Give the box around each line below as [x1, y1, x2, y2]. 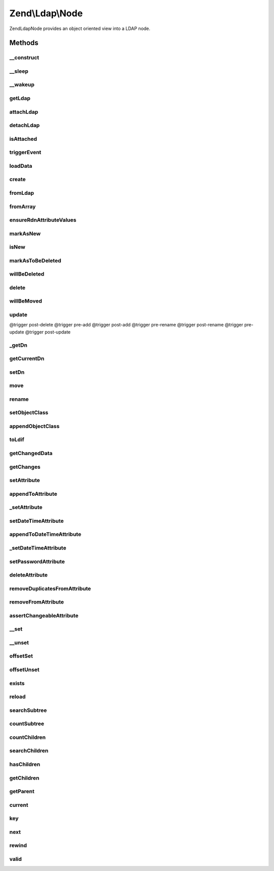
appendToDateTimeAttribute [9, 531, 81, 538]
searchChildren [9, 747, 49, 755]
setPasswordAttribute [9, 558, 65, 565]
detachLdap [9, 122, 40, 129]
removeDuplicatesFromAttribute [9, 585, 91, 592]
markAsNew [9, 230, 41, 237]
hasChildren [9, 761, 41, 768]
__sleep [9, 68, 28, 75]
